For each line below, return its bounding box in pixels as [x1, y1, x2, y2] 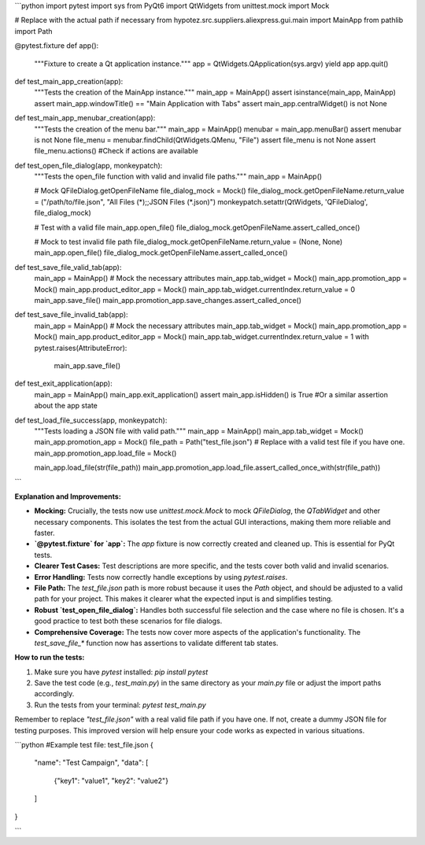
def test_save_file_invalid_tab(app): [14, 310, 129, 319]
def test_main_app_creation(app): [14, 76, 124, 86]
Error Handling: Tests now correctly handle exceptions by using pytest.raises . [34, 572, 288, 581]
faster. [34, 528, 55, 538]
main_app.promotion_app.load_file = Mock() [34, 448, 177, 458]
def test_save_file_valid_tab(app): [14, 262, 122, 271]
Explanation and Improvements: [14, 492, 121, 501]
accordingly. [34, 689, 75, 699]
